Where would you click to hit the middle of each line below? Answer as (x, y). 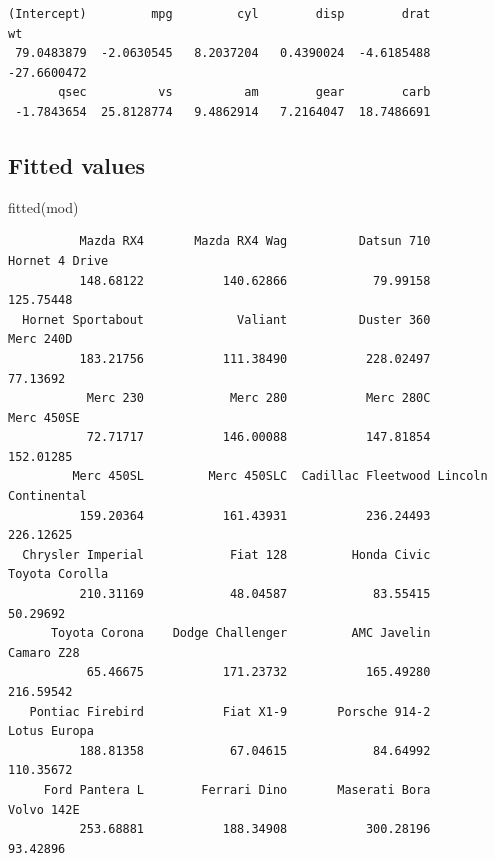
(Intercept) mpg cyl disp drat (219, 14)
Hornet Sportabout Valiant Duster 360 (226, 319)
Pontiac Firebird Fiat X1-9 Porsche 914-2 (230, 711)
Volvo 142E (44, 809)
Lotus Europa (51, 731)
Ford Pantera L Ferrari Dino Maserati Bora (237, 789)
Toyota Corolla (58, 574)
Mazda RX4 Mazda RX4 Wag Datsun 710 (255, 241)
